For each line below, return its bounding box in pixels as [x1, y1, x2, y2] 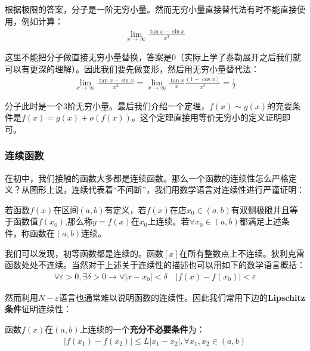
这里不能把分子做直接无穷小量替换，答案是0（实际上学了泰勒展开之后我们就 [5, 50, 301, 63]
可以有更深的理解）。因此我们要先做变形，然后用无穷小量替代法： [5, 62, 259, 75]
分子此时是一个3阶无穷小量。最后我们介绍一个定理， [5, 99, 209, 112]
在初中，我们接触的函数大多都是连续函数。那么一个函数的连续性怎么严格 [5, 171, 289, 184]
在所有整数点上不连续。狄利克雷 [179, 247, 305, 259]
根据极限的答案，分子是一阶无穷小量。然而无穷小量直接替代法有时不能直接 [5, 3, 297, 15]
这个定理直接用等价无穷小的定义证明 [139, 111, 282, 124]
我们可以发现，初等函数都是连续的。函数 [5, 247, 163, 259]
